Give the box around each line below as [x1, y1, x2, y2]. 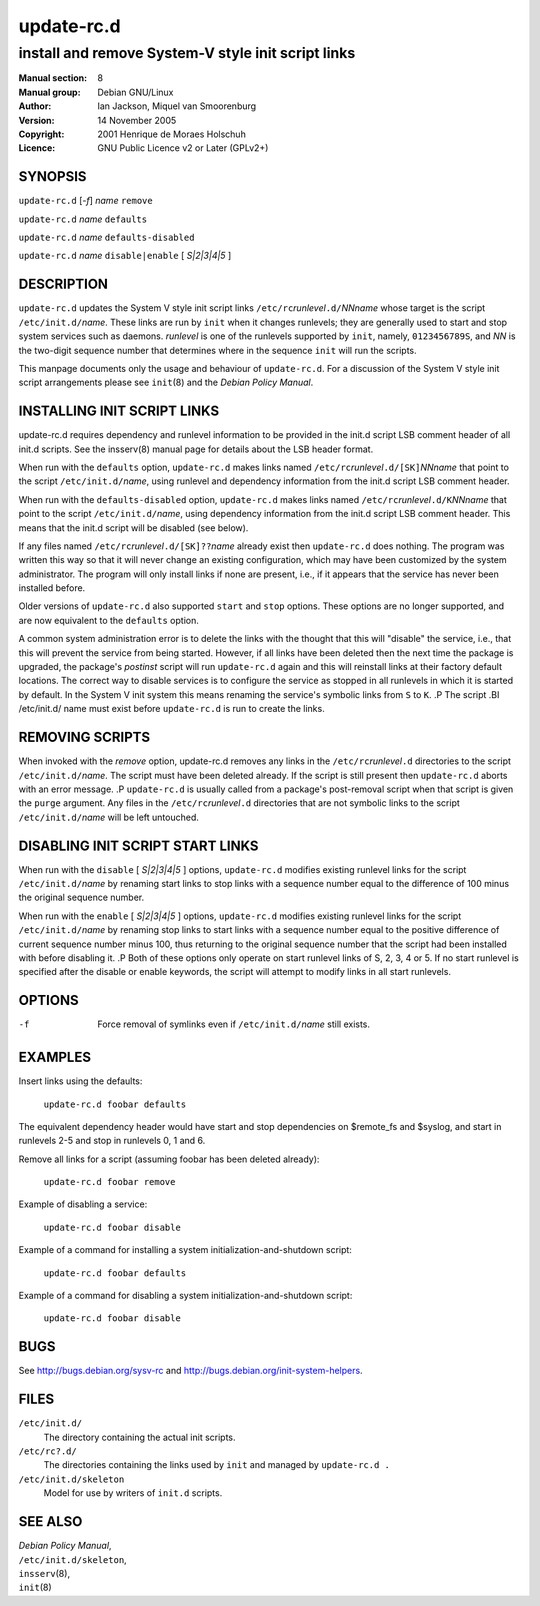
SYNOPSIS [18, 168, 87, 185]
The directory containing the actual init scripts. [43, 1431, 236, 1443]
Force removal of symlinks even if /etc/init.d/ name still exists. [97, 1018, 370, 1030]
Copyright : [18, 128, 65, 140]
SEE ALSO [18, 1513, 83, 1530]
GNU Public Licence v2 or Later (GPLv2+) [97, 142, 269, 154]
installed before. [18, 582, 86, 594]
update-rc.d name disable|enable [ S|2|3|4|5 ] [18, 250, 232, 262]
